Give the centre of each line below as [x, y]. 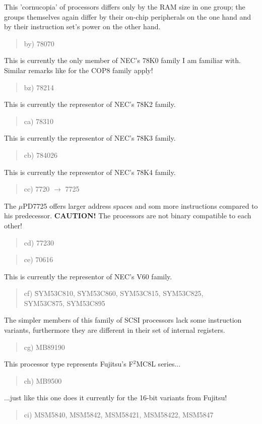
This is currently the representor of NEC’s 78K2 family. [90, 104]
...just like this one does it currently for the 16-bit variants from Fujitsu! [116, 398]
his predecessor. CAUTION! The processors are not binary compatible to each [128, 216]
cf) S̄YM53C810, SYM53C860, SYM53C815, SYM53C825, [114, 293]
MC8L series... [158, 364]
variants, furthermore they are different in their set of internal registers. [115, 330]
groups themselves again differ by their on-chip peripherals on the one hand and [128, 16]
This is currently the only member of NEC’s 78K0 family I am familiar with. [122, 60]
